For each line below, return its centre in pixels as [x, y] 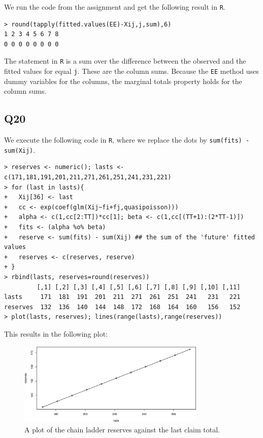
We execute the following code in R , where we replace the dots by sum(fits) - [127, 140]
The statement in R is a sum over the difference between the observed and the [125, 61]
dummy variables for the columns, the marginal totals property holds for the [123, 81]
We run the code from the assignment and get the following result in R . [115, 7]
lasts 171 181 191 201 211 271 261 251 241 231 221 [122, 297]
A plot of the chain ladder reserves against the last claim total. [122, 429]
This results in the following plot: [56, 333]
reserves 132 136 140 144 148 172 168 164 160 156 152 [122, 307]
